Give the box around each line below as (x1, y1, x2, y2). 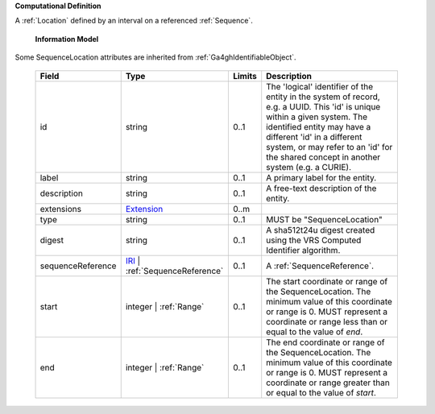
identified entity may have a (266, 121, 371, 132)
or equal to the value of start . (266, 387, 376, 398)
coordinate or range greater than (266, 377, 390, 388)
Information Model (35, 34, 99, 43)
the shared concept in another (266, 151, 381, 163)
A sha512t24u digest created (266, 224, 375, 235)
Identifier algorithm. (266, 244, 341, 255)
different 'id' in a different (266, 131, 362, 143)
